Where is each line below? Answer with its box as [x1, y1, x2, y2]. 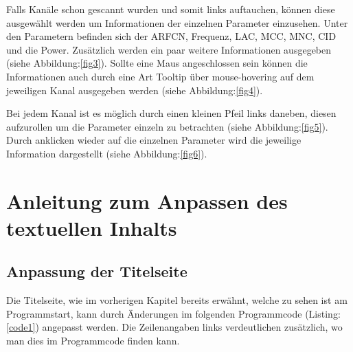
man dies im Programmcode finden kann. [6, 333, 180, 348]
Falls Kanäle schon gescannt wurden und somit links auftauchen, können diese [6, 2, 335, 16]
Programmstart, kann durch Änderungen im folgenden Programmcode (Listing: [6, 306, 341, 320]
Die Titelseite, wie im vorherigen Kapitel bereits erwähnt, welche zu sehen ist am [6, 293, 348, 307]
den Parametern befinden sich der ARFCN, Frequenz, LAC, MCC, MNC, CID [6, 29, 337, 43]
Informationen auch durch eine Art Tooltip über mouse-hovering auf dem [6, 69, 315, 83]
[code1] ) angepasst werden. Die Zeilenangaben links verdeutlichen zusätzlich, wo [6, 320, 343, 334]
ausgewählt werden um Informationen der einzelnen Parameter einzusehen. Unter [6, 15, 348, 30]
